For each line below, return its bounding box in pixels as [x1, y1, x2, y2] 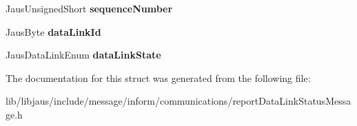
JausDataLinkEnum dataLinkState [6, 48, 161, 62]
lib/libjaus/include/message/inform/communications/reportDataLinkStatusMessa [6, 94, 351, 108]
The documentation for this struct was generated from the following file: [6, 70, 311, 85]
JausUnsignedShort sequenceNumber [6, 1, 173, 15]
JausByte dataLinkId [6, 24, 101, 39]
